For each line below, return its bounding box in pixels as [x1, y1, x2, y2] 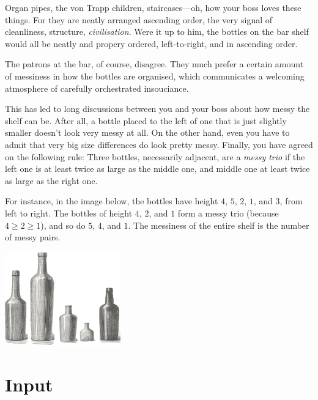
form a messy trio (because [177, 206, 279, 219]
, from [279, 194, 303, 207]
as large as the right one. [5, 174, 98, 187]
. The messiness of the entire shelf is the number [128, 218, 309, 231]
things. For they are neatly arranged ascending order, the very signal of [5, 13, 273, 26]
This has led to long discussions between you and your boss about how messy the [5, 102, 310, 115]
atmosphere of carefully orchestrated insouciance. [5, 81, 189, 94]
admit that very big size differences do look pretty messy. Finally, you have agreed [5, 138, 313, 150]
